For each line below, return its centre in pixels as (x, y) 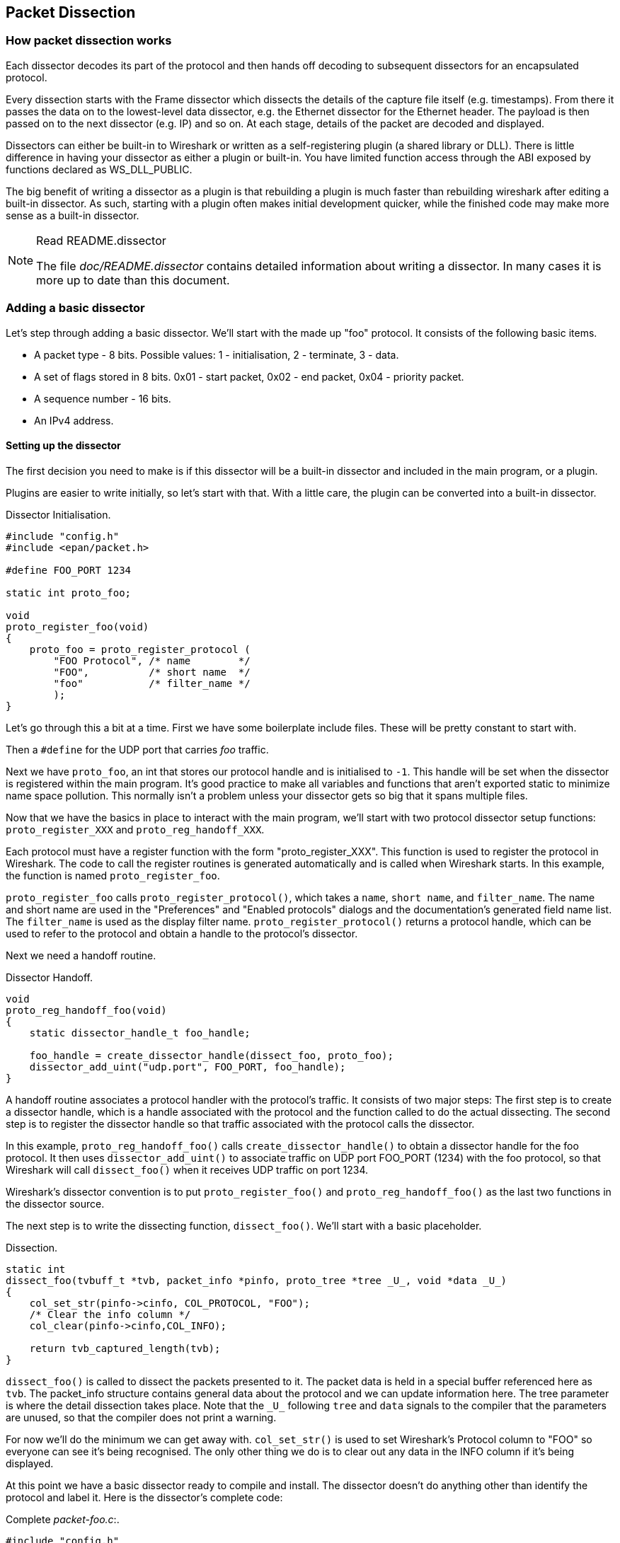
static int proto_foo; (69, 593)
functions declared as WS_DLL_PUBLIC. (99, 169)
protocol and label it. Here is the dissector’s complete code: (144, 1497)
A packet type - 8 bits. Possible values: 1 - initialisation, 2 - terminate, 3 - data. (217, 354)
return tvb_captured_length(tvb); (125, 1348)
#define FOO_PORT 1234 (69, 570)
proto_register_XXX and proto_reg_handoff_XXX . (135, 829)
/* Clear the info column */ (110, 1314)
